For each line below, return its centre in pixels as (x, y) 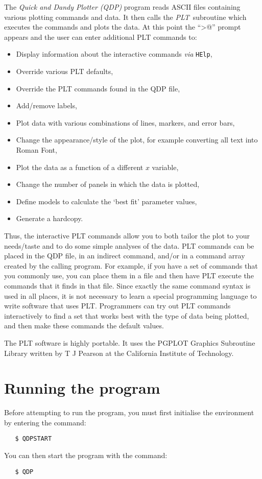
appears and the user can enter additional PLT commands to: (101, 37)
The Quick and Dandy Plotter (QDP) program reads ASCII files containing (122, 7)
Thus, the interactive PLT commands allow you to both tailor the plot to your (127, 235)
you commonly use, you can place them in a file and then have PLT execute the (129, 276)
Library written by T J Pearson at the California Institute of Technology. (119, 353)
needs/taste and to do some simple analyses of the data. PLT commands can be (129, 245)
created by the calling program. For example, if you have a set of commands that (131, 265)
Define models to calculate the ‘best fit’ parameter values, (106, 201)
